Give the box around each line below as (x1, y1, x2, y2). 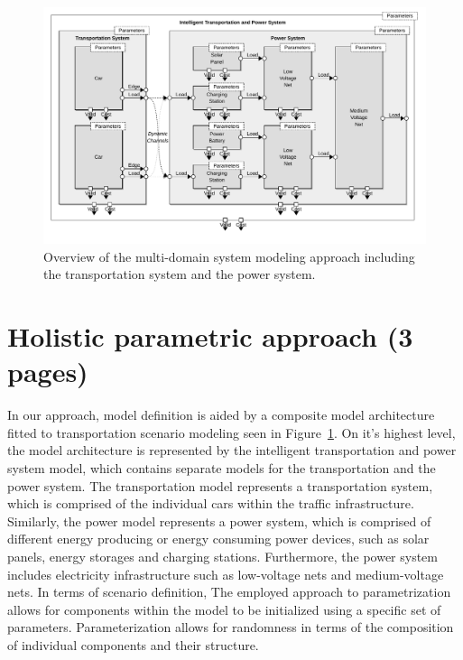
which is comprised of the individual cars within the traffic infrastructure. (7, 494, 414, 513)
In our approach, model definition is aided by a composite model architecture (7, 405, 435, 424)
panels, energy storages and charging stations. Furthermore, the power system (7, 546, 438, 565)
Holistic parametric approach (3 (7, 318, 413, 355)
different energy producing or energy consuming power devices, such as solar (7, 529, 430, 548)
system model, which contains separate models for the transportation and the (7, 458, 436, 477)
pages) (7, 353, 88, 390)
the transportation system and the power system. (43, 265, 316, 284)
